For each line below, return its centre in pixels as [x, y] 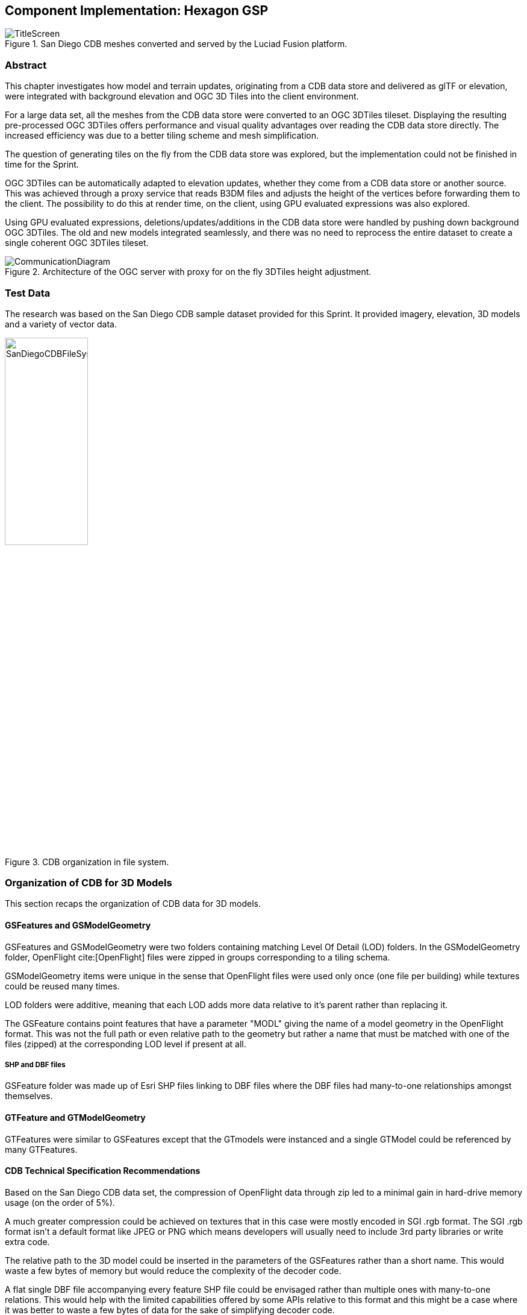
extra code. [27, 1241]
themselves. [29, 1096]
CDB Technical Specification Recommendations [103, 1171]
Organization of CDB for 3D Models [89, 883]
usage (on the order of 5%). [60, 1202]
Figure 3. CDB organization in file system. [87, 862]
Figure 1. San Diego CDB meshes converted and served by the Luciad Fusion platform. [176, 44]
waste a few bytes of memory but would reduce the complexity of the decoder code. [173, 1270]
